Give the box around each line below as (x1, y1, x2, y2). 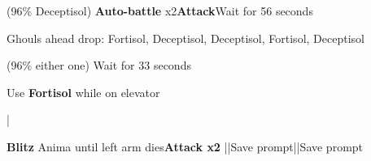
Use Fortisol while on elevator (7, 83, 160, 100)
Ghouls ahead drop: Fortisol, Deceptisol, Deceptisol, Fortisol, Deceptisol (7, 29, 364, 46)
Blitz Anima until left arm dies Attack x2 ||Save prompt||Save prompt (7, 138, 364, 155)
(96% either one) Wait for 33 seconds (7, 57, 191, 74)
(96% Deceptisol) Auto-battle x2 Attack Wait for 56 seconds (7, 2, 313, 19)
